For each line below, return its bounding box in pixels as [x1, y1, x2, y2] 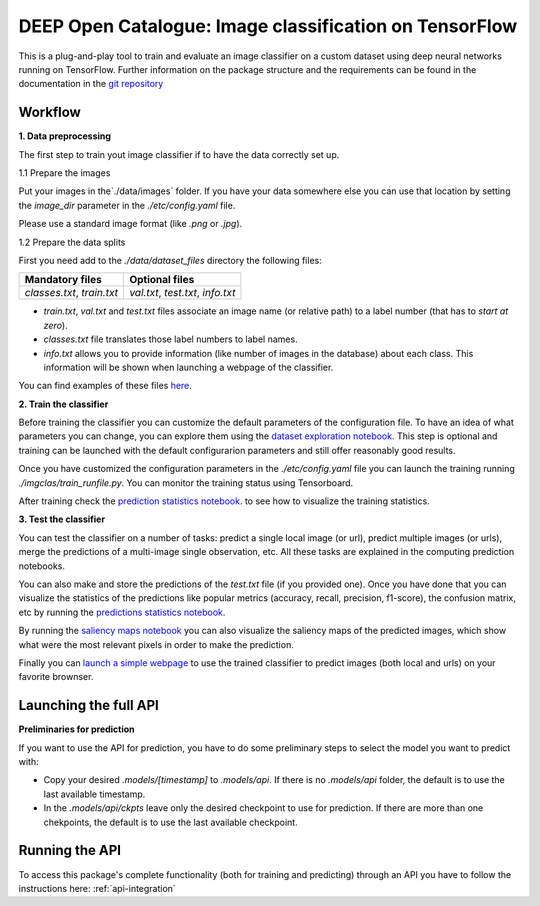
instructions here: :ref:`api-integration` [18, 882, 177, 894]
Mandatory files [24, 273, 102, 287]
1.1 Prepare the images [18, 167, 111, 179]
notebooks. [18, 560, 65, 572]
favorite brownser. [18, 671, 94, 683]
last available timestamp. [43, 788, 146, 800]
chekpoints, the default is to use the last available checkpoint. [43, 816, 299, 828]
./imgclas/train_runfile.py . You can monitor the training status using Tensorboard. [18, 476, 354, 489]
